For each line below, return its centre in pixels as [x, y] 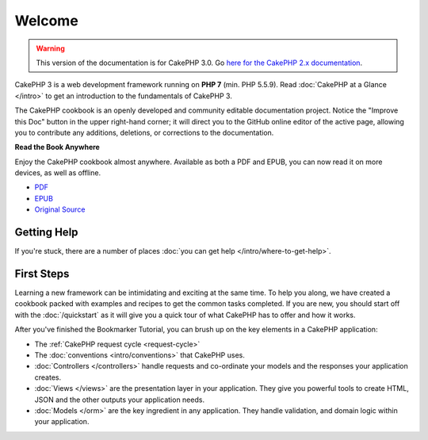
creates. [48, 377]
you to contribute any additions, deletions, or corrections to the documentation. [144, 132]
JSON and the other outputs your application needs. [120, 400]
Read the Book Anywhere [57, 147]
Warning [50, 48]
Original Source [60, 209]
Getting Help [46, 233]
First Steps [42, 274]
